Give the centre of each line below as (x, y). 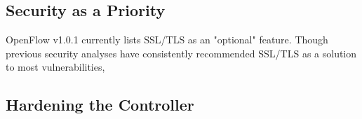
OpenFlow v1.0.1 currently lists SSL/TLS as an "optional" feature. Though (167, 40)
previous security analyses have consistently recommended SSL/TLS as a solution (181, 53)
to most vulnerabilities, (55, 67)
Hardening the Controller (100, 105)
